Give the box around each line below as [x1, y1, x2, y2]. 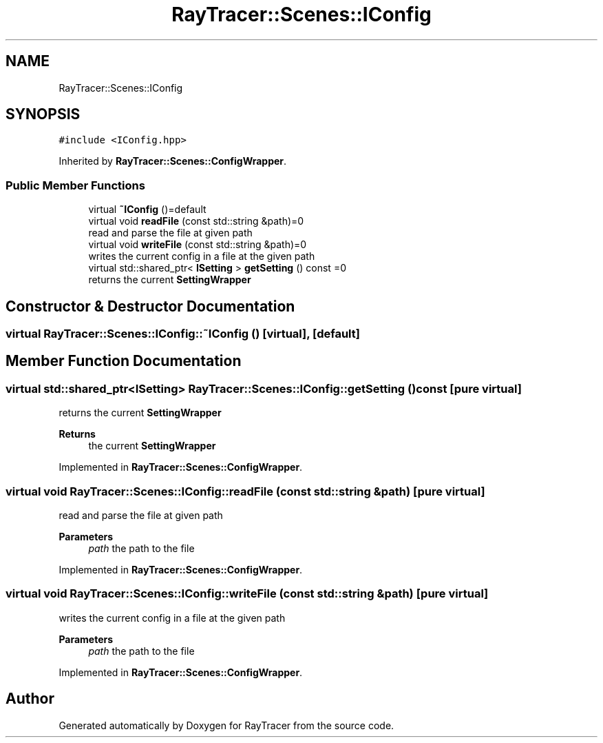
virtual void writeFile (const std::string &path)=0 [88, 238, 307, 251]
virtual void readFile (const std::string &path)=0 [88, 215, 304, 227]
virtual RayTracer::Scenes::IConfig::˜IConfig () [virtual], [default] [6, 327, 360, 341]
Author [6, 690, 54, 708]
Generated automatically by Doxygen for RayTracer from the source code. [59, 719, 394, 731]
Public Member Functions [6, 178, 145, 192]
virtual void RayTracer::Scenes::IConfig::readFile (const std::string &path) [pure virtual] [6, 484, 485, 498]
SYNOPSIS [6, 105, 81, 123]
